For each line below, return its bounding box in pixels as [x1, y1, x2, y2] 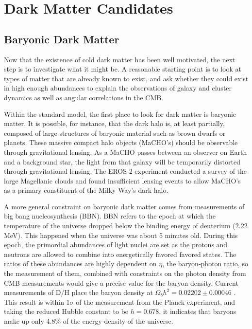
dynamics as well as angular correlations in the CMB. [4, 92, 164, 102]
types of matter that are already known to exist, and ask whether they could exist [4, 73, 249, 83]
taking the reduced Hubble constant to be [4, 306, 129, 316]
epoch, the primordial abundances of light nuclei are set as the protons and [4, 239, 228, 250]
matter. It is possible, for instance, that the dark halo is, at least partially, [4, 118, 225, 128]
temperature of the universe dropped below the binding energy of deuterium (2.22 [4, 220, 248, 231]
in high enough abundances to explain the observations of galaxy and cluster [4, 83, 232, 93]
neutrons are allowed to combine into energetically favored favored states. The [4, 249, 236, 259]
